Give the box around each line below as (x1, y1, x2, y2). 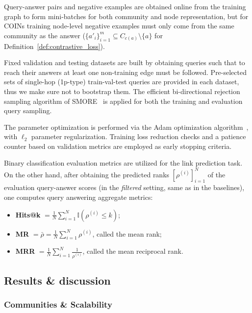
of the (207, 169, 226, 179)
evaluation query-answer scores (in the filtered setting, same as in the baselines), (4, 182, 245, 193)
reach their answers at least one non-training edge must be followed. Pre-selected (4, 67, 247, 77)
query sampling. (4, 105, 52, 116)
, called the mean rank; (92, 228, 162, 239)
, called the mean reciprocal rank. (82, 246, 183, 256)
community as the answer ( (4, 30, 85, 40)
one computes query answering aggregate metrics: (4, 192, 153, 202)
